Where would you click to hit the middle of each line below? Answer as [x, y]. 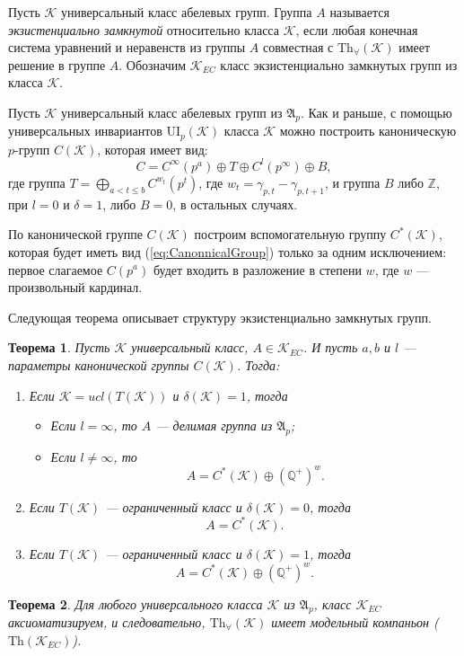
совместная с [298, 47]
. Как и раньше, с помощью [376, 112]
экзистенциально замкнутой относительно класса [144, 29]
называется [359, 12]
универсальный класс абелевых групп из [172, 112]
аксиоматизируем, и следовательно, [107, 622]
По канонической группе [75, 234]
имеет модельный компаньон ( [355, 622]
